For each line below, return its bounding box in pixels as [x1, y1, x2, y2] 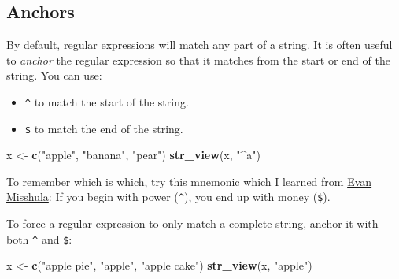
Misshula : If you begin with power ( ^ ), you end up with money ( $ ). [6, 188, 331, 205]
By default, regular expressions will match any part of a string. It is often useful [6, 36, 393, 53]
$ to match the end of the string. [24, 120, 183, 136]
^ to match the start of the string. [24, 93, 189, 110]
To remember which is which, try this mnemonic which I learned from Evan [6, 173, 372, 189]
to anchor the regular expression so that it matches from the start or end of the [6, 51, 390, 68]
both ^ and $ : [6, 230, 72, 247]
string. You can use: [6, 67, 102, 84]
